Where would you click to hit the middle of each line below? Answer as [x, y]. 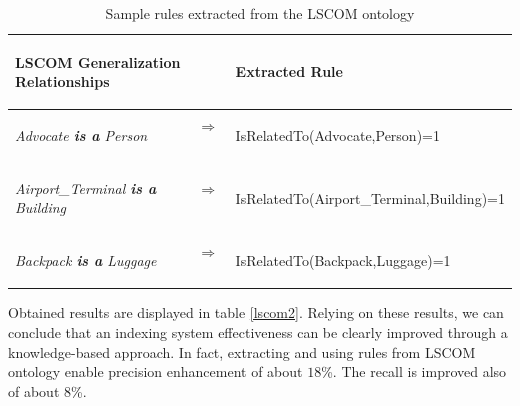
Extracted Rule [289, 71]
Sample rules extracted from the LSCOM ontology [260, 13]
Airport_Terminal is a [86, 187]
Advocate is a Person [81, 135]
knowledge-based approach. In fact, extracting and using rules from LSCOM [242, 351]
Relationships [62, 81]
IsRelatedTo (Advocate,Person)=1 [337, 135]
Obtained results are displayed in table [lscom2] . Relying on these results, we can [256, 312]
